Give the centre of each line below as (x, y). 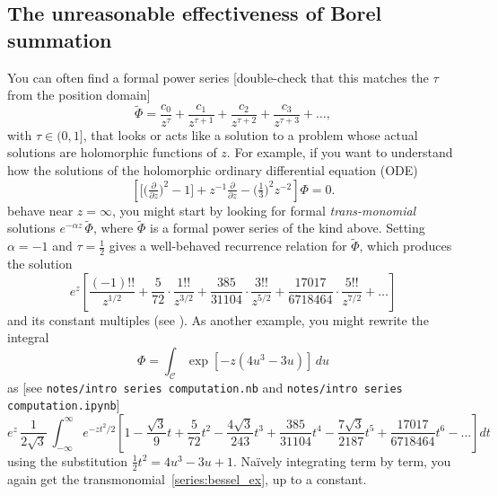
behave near (40, 210)
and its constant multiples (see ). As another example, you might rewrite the (218, 319)
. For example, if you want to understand (340, 152)
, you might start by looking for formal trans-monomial (264, 210)
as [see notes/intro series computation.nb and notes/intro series (205, 387)
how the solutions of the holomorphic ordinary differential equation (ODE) (213, 170)
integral (28, 337)
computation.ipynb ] (64, 405)
